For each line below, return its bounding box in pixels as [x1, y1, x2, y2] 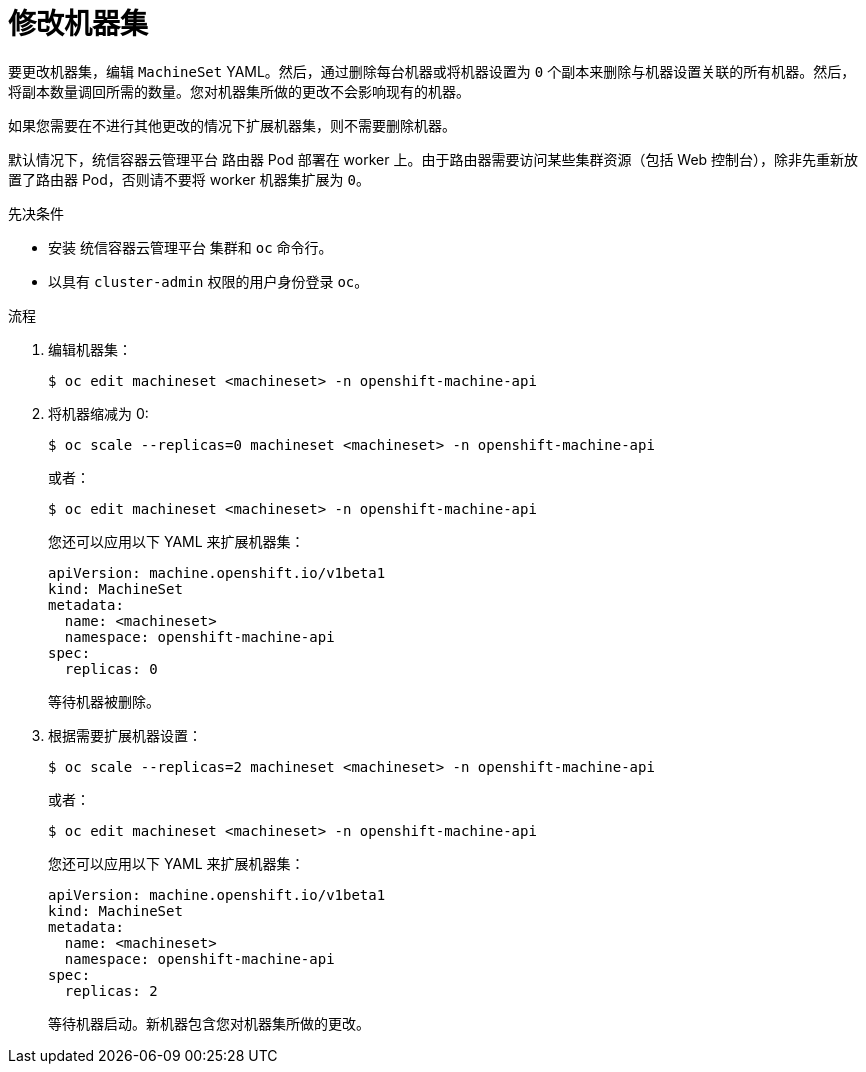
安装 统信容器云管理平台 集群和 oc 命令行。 [48, 238, 333, 256]
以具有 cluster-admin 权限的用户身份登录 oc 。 [48, 272, 369, 290]
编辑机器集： [48, 340, 132, 358]
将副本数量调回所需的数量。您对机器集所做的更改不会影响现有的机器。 [8, 82, 470, 100]
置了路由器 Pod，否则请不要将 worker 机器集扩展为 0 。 [8, 170, 370, 188]
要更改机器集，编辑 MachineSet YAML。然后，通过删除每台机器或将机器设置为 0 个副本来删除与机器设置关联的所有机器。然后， [8, 62, 856, 80]
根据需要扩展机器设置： [48, 726, 202, 744]
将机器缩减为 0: [48, 404, 149, 422]
